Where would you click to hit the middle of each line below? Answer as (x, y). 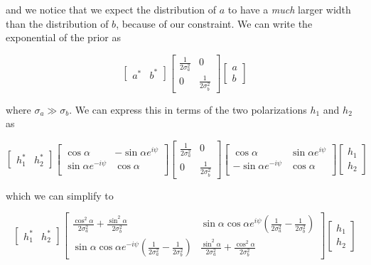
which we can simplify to (60, 195)
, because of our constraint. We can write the (214, 23)
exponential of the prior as (63, 37)
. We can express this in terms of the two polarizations (188, 109)
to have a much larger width (289, 9)
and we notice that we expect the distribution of (111, 9)
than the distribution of (57, 23)
